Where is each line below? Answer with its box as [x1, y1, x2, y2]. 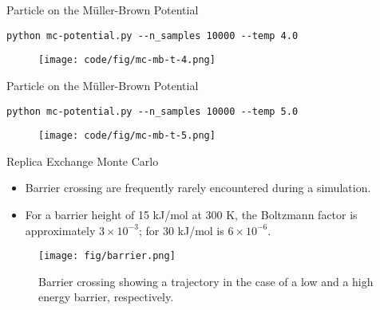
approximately [25, 222, 96, 238]
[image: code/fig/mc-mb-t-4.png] [38, 54, 216, 66]
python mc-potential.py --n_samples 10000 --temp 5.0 [6, 105, 299, 117]
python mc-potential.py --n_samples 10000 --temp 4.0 [6, 29, 299, 41]
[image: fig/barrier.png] [38, 250, 176, 262]
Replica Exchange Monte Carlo [6, 152, 159, 169]
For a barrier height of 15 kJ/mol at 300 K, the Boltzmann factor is [25, 206, 358, 222]
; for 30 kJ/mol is [138, 222, 224, 238]
